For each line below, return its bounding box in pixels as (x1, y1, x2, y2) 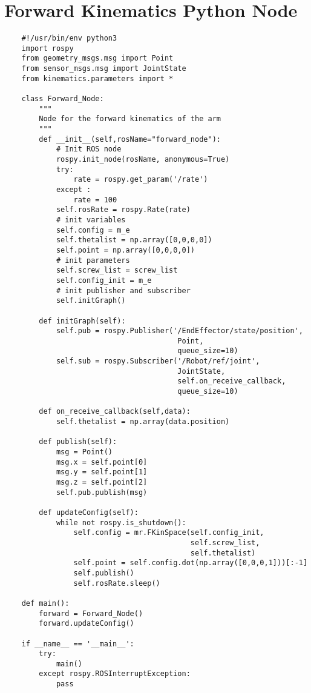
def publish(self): (39, 437, 117, 446)
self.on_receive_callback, (177, 377, 286, 386)
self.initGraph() (56, 296, 126, 305)
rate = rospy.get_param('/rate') (73, 175, 208, 184)
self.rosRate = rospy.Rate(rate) (56, 205, 191, 214)
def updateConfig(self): (39, 508, 139, 517)
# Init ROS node (56, 145, 122, 154)
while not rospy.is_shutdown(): (56, 518, 186, 527)
